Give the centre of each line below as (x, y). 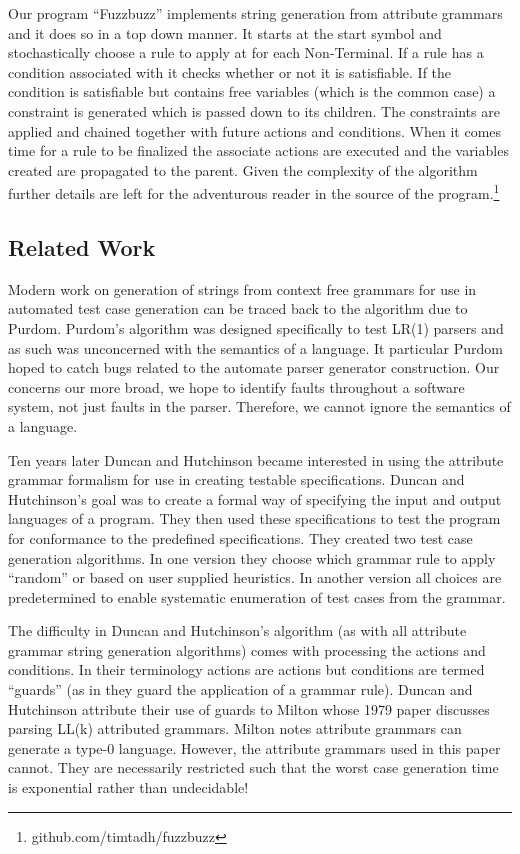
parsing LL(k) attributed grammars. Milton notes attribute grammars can (235, 728)
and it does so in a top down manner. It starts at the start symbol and (225, 32)
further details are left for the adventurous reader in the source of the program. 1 (254, 191)
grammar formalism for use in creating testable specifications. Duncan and (236, 479)
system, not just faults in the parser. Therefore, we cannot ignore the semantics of (259, 406)
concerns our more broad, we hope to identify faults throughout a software (236, 386)
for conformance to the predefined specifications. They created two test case (240, 537)
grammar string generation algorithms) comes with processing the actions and (247, 649)
